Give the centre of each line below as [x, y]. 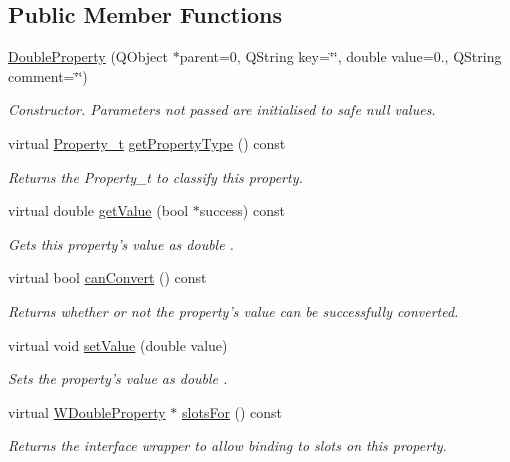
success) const [242, 210]
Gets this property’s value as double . [121, 243]
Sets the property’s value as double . [118, 378]
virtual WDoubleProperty [87, 411]
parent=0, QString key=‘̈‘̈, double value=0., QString [340, 56]
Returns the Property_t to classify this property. [155, 176]
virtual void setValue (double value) [118, 344]
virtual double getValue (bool [98, 210]
